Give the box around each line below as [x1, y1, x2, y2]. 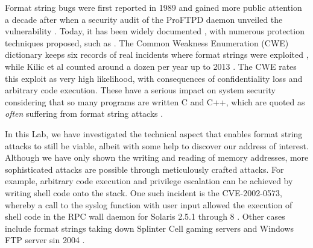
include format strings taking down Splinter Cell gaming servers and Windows [5, 222, 294, 234]
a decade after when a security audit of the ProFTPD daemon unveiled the [5, 13, 283, 25]
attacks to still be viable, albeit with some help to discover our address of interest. [5, 139, 309, 152]
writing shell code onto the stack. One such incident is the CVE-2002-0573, [5, 186, 282, 199]
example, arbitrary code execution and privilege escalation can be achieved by [5, 175, 293, 187]
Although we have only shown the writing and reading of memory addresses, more [5, 151, 309, 164]
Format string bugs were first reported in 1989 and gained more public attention [5, 1, 302, 13]
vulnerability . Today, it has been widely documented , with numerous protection [5, 25, 305, 37]
